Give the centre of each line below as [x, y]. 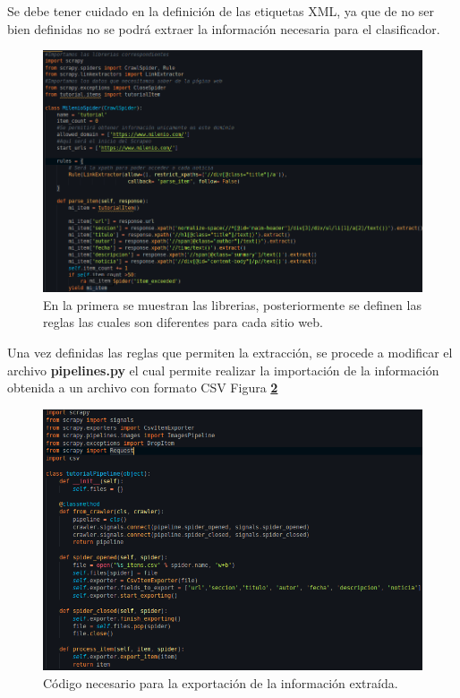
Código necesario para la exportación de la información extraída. [221, 682]
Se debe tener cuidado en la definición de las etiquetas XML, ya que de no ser [221, 11]
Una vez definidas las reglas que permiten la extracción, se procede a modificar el [230, 353]
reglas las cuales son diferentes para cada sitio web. [183, 322]
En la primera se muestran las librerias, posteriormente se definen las [232, 304]
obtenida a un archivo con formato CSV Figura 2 [143, 388]
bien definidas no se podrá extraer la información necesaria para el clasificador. [224, 28]
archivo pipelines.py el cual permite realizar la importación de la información [223, 370]
